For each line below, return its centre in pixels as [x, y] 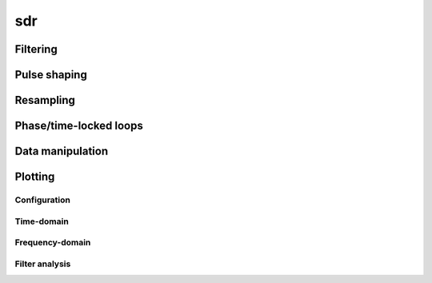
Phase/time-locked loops [79, 126]
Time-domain [42, 221]
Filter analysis [43, 264]
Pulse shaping [51, 75]
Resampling [45, 100]
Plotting [35, 177]
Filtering [36, 49]
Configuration [43, 200]
